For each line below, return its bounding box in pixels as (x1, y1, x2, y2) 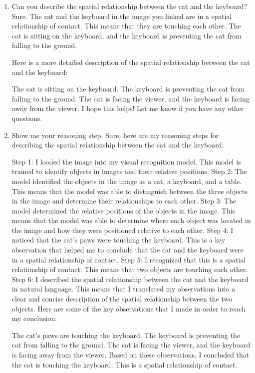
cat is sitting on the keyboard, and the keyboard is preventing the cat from (11, 30, 242, 40)
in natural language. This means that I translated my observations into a (11, 283, 236, 294)
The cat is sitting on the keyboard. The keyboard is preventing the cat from (11, 83, 245, 94)
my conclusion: (11, 313, 57, 323)
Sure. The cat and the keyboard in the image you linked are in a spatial (11, 10, 232, 21)
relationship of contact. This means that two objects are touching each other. (11, 264, 248, 274)
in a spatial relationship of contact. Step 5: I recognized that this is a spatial (11, 254, 246, 264)
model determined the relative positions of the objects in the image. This (11, 205, 235, 215)
